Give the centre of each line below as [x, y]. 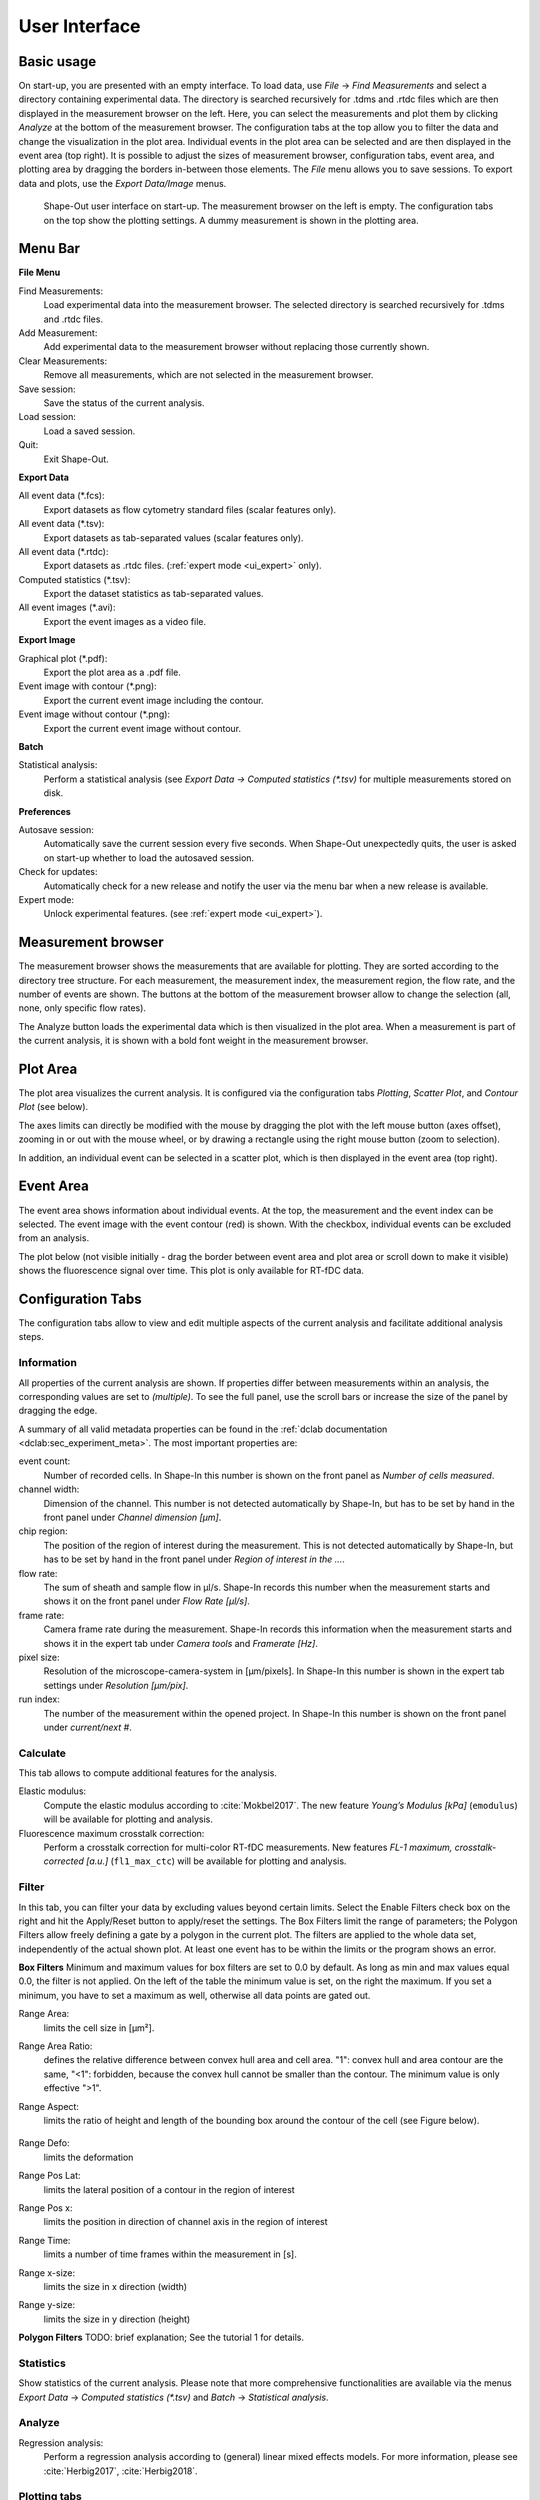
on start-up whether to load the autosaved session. [149, 857]
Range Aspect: [49, 2106]
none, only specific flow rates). [82, 1008]
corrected [64, 1861]
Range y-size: [47, 2305]
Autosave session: [56, 829]
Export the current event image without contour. [142, 728]
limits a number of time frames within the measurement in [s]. [170, 2254]
